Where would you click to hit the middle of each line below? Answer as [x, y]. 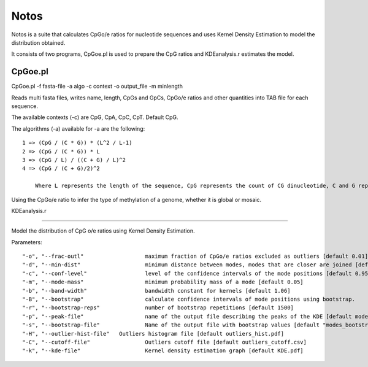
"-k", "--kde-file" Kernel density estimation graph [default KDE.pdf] [163, 351]
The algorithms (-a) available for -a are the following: [78, 128]
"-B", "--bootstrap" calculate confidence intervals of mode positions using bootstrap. [189, 299]
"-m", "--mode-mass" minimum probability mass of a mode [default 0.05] [163, 282]
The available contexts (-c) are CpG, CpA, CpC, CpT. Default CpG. [95, 117]
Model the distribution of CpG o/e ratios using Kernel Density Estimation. [103, 231]
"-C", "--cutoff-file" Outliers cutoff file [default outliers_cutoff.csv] [164, 342]
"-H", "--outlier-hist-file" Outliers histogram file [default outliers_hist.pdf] [153, 334]
